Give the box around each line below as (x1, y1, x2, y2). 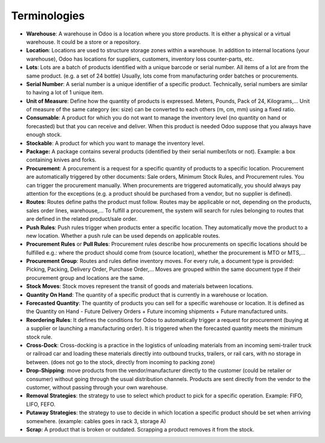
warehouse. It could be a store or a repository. (26, 38, 141, 45)
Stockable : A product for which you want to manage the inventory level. (26, 139, 205, 147)
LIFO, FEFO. (26, 400, 56, 407)
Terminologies (11, 9, 85, 22)
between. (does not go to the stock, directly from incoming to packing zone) (26, 358, 215, 365)
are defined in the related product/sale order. (26, 215, 138, 223)
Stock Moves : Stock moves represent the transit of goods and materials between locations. (26, 283, 254, 290)
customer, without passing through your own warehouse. (26, 383, 168, 391)
